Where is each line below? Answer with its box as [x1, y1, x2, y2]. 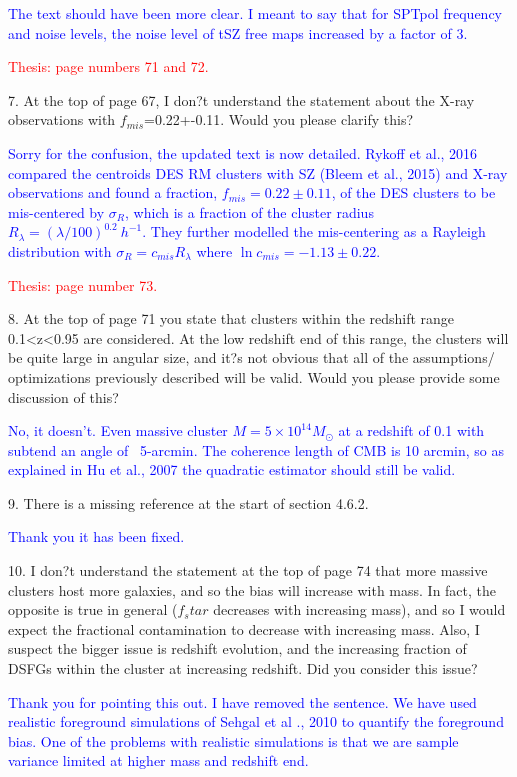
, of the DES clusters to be [331, 182, 496, 203]
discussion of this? [8, 386, 119, 407]
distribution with [8, 240, 112, 261]
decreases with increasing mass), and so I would [213, 599, 506, 620]
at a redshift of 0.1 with [338, 420, 485, 441]
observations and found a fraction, [8, 182, 218, 203]
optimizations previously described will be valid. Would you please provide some [8, 366, 500, 387]
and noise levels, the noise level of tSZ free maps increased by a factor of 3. [8, 22, 468, 43]
